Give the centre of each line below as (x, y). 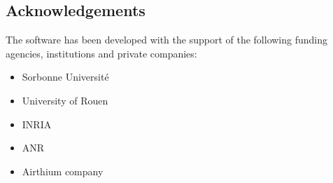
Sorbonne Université (65, 77)
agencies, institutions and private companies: (101, 53)
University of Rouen (65, 100)
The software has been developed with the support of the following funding (167, 40)
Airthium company (63, 171)
